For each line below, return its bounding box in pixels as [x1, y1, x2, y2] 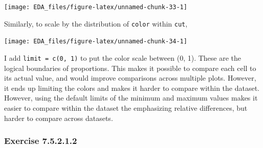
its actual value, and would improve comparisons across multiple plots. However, [4, 72, 256, 83]
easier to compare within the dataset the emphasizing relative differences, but [4, 103, 248, 113]
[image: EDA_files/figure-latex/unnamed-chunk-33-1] [4, 4, 187, 11]
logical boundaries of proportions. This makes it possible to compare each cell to [4, 62, 256, 73]
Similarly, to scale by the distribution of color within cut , [4, 18, 188, 29]
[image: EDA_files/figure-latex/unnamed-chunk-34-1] [4, 38, 187, 45]
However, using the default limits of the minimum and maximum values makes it [4, 92, 258, 103]
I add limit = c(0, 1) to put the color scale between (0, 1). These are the [4, 52, 242, 63]
